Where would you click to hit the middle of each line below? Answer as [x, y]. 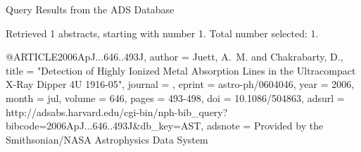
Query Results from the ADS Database [90, 9]
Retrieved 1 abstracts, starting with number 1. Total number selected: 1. [162, 33]
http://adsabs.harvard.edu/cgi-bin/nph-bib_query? [117, 112]
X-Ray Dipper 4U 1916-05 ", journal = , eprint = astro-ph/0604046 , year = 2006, [180, 84]
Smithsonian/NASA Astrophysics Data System [107, 139]
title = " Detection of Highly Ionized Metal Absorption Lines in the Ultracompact [181, 70]
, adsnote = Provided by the [262, 126]
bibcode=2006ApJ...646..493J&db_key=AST [103, 126]
